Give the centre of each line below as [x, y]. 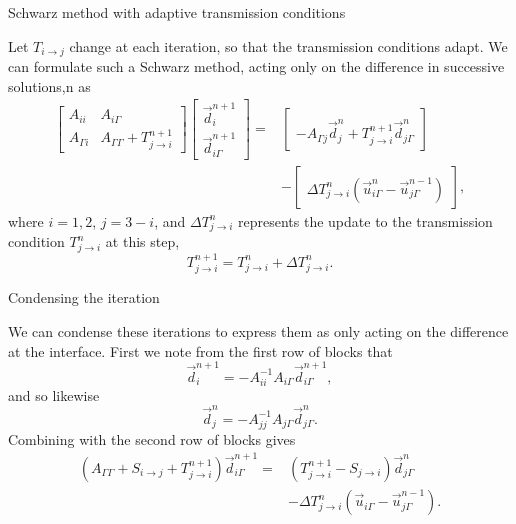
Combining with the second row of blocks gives [152, 438]
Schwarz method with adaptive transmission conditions [177, 12]
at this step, [142, 241]
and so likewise [54, 394]
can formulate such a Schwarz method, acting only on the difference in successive [256, 66]
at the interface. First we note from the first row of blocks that [200, 350]
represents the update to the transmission [365, 220]
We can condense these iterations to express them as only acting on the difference [258, 331]
